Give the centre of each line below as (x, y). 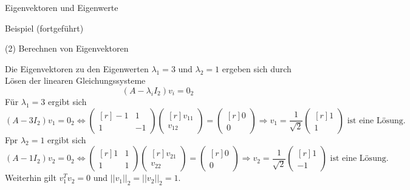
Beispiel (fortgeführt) (44, 28)
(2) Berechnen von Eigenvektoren (67, 48)
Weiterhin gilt (31, 178)
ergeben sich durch (257, 68)
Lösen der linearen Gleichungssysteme (75, 80)
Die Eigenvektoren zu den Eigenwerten (77, 68)
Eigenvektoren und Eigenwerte (62, 7)
